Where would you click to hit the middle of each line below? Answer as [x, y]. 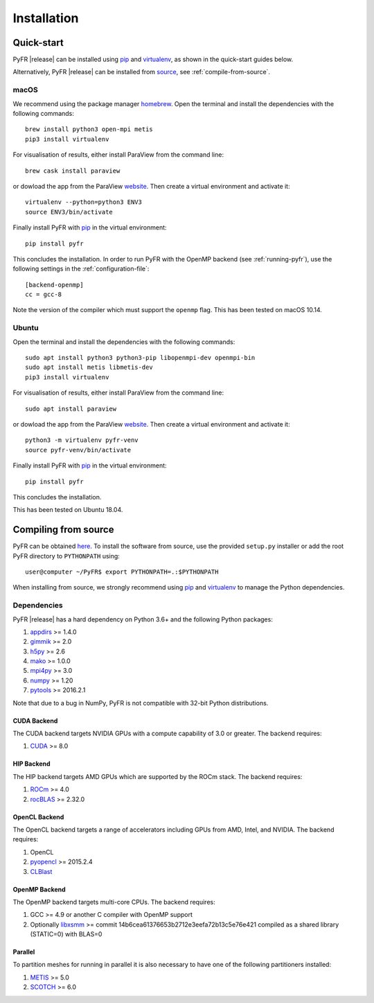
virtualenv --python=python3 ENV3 [83, 202]
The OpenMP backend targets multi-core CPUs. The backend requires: [114, 902]
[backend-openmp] [54, 285]
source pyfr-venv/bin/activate [78, 450]
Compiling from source [63, 530]
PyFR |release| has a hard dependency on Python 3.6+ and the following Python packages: [143, 619]
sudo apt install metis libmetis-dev [89, 367]
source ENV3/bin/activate [69, 212]
